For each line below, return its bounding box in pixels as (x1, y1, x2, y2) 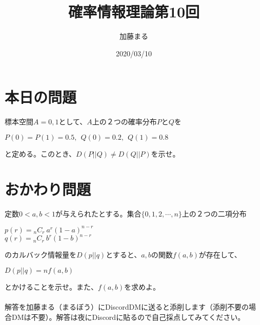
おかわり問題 (5, 178, 91, 199)
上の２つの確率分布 (92, 116, 157, 127)
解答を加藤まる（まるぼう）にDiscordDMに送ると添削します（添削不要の (5, 301, 249, 312)
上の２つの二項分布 (182, 208, 247, 219)
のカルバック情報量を (5, 249, 76, 260)
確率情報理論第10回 (68, 1, 200, 22)
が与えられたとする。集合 (55, 208, 142, 219)
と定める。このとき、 (5, 148, 76, 159)
